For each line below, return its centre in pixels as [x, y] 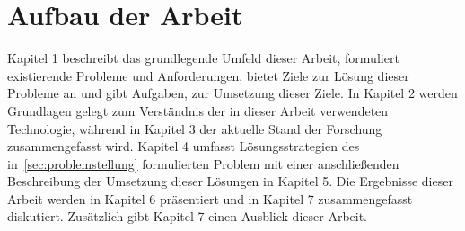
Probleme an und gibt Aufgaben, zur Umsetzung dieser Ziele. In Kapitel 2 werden [232, 93]
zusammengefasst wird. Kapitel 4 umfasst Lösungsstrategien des [184, 146]
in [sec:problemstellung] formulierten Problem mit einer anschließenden [203, 163]
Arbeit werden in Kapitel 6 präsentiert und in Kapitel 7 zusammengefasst [210, 198]
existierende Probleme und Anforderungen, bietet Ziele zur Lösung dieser [208, 75]
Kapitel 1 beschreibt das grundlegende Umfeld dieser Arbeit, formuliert [203, 58]
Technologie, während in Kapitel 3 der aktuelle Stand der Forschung [195, 128]
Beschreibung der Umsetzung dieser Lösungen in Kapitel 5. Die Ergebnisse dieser [230, 181]
